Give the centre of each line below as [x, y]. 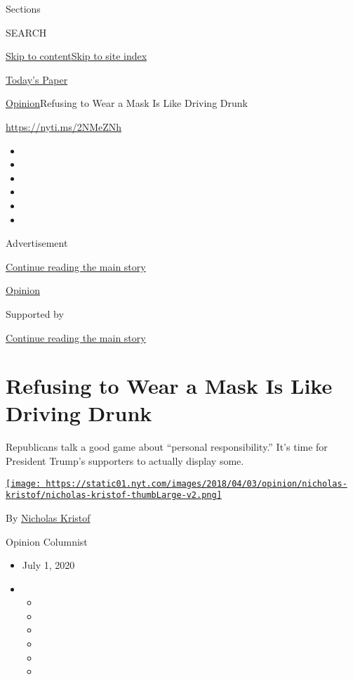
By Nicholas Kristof [48, 517]
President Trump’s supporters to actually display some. [125, 461]
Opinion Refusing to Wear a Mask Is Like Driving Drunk [127, 103]
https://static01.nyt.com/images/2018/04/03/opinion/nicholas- [197, 483]
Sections [23, 8]
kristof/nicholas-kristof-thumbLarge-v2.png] [114, 495]
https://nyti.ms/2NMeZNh [64, 126]
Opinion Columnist [47, 541]
